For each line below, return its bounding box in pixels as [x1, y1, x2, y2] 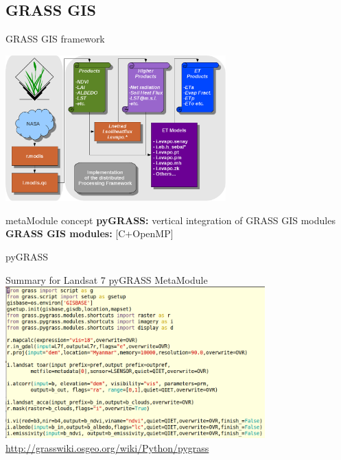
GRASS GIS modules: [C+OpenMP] [5, 226, 174, 241]
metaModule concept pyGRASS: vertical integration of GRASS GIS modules [5, 213, 336, 227]
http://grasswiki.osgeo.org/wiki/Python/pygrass [5, 440, 209, 455]
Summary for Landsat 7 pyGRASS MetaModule [5, 272, 208, 287]
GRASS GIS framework [5, 32, 105, 46]
